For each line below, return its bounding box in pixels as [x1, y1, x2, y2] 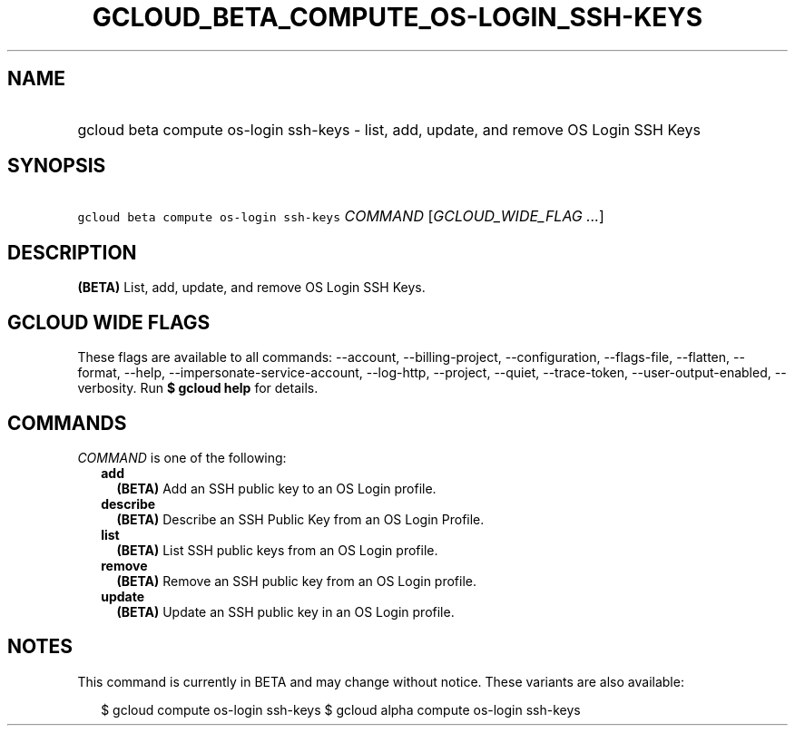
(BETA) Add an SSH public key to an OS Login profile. [116, 480, 437, 496]
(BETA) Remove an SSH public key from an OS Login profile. [116, 572, 476, 589]
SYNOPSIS [7, 154, 106, 178]
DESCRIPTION [7, 240, 137, 264]
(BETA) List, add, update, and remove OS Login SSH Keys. [77, 279, 426, 296]
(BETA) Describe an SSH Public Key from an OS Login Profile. [116, 511, 485, 527]
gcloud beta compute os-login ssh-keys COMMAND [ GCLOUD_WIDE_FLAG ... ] [77, 207, 604, 226]
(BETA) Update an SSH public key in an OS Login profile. [116, 603, 455, 620]
